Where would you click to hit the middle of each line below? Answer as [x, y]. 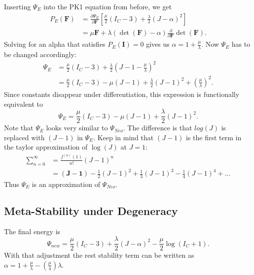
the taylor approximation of [46, 147]
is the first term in [214, 137]
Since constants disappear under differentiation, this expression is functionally [122, 94]
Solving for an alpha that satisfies [55, 44]
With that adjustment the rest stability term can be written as [99, 255]
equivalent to [23, 104]
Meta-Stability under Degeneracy [91, 210]
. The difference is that [158, 128]
